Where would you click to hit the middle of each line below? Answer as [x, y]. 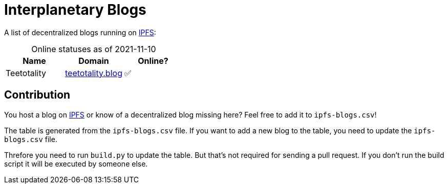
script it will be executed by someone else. [76, 163]
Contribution [37, 95]
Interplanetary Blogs [75, 10]
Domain [94, 61]
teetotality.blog [93, 73]
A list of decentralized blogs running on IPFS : [80, 32]
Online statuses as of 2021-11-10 [94, 49]
